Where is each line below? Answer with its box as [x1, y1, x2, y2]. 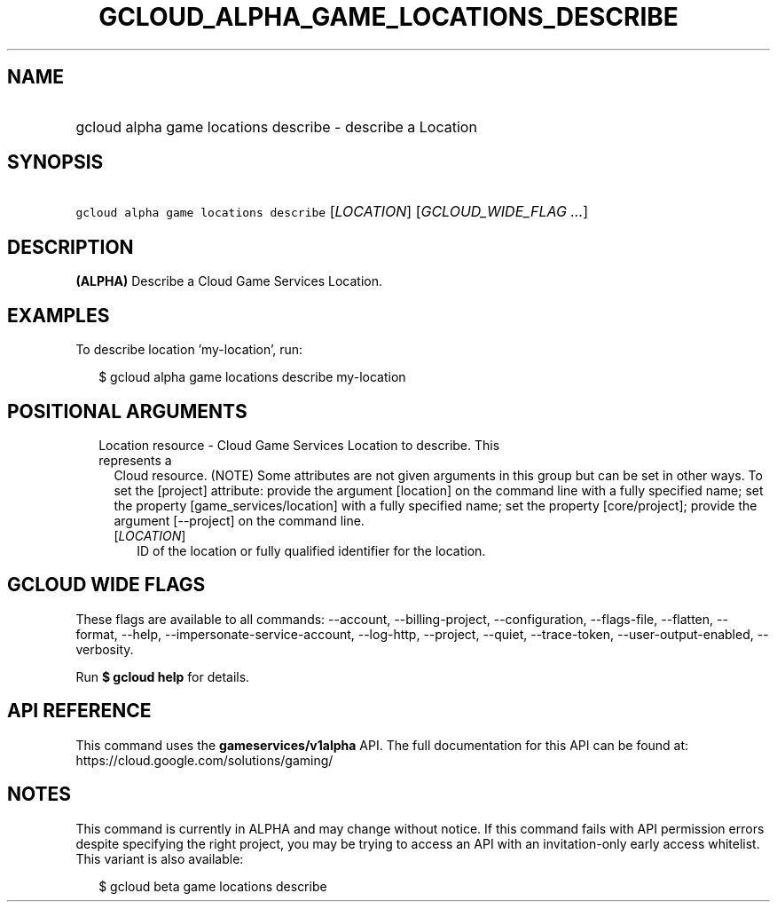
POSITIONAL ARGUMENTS [7, 399, 247, 423]
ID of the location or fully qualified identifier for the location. [137, 542, 486, 558]
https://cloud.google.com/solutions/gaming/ [75, 752, 334, 768]
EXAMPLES [7, 304, 110, 327]
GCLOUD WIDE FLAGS [7, 573, 206, 597]
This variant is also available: [75, 850, 244, 866]
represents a [98, 452, 172, 468]
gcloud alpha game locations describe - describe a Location [75, 117, 477, 136]
